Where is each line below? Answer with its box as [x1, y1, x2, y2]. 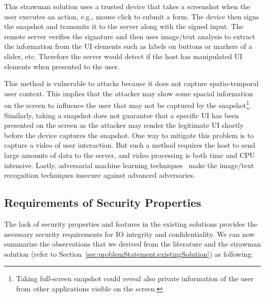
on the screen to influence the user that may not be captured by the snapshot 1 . [4, 98, 251, 110]
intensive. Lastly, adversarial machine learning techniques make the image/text [4, 159, 254, 170]
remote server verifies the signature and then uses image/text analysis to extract [4, 31, 255, 41]
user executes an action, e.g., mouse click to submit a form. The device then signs [4, 11, 259, 21]
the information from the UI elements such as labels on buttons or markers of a [4, 41, 252, 51]
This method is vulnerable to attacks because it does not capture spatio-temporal [4, 78, 259, 89]
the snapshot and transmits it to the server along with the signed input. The [4, 21, 244, 32]
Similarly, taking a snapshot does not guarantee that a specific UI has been [4, 110, 239, 120]
